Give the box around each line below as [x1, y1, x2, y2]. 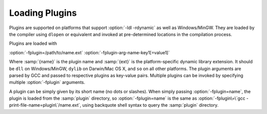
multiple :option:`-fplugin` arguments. [9, 79, 86, 85]
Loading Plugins [9, 7, 77, 18]
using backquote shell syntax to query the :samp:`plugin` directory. [82, 102, 219, 108]
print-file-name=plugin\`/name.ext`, [9, 102, 82, 108]
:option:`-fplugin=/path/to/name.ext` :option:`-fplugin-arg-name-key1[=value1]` [9, 49, 170, 55]
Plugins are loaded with [9, 40, 57, 46]
